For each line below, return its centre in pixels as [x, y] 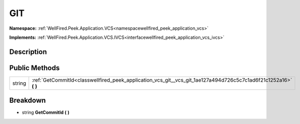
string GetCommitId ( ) [46, 112]
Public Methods [34, 68]
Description [28, 52]
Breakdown [28, 101]
